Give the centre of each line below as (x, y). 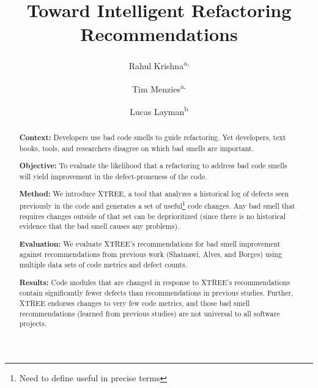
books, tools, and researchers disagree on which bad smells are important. (136, 148)
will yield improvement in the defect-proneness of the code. (113, 176)
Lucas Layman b (159, 110)
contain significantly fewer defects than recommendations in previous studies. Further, (156, 293)
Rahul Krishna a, (159, 65)
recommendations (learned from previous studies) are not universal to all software (150, 313)
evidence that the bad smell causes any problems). (99, 226)
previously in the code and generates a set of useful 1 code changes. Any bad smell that (157, 204)
